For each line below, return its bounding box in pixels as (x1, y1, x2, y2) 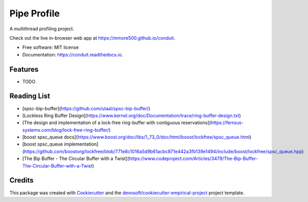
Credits (9, 176, 34, 185)
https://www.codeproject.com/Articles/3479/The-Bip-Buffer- (128, 155, 258, 161)
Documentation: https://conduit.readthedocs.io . (22, 51, 123, 57)
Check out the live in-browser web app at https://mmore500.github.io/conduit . (9, 35, 176, 41)
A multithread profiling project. (9, 26, 74, 32)
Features (9, 65, 38, 74)
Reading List (9, 92, 50, 100)
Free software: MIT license (22, 44, 79, 51)
